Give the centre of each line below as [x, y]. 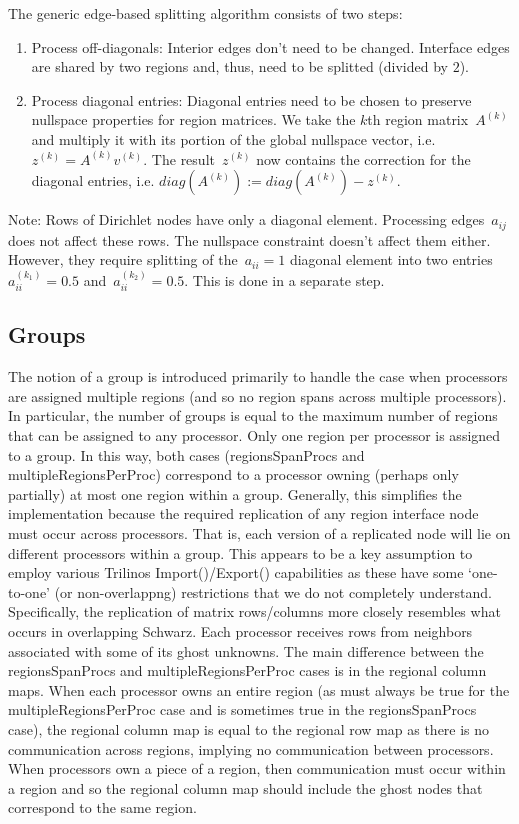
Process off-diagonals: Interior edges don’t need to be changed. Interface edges [270, 46]
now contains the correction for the [363, 158]
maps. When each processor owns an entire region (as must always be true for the [259, 689]
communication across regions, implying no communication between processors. [251, 748]
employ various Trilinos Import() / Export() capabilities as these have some [236, 572]
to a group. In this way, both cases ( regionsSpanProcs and [186, 454]
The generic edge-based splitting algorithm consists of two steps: [205, 13]
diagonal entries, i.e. [93, 180]
